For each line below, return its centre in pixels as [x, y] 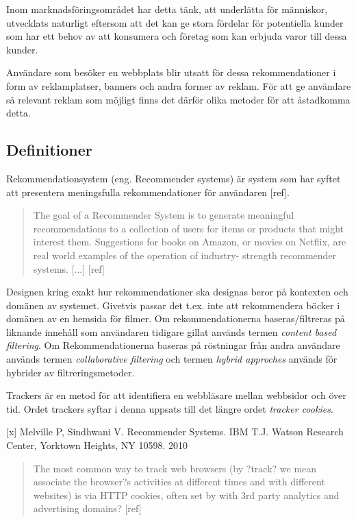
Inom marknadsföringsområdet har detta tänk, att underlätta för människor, [167, 9]
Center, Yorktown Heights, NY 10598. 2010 [97, 445]
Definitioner [49, 150]
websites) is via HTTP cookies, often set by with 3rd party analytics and [186, 495]
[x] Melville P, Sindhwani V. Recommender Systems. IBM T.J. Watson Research [175, 432]
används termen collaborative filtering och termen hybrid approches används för [172, 359]
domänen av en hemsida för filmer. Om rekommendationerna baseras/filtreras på [176, 318]
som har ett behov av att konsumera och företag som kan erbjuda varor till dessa [177, 36]
